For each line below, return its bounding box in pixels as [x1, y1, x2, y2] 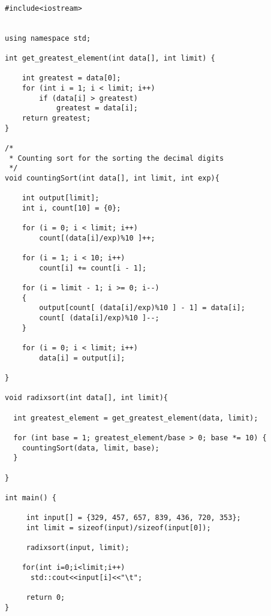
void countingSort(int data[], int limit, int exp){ [5, 173, 219, 182]
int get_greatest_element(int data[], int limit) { [5, 53, 215, 62]
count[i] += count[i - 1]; [39, 263, 147, 272]
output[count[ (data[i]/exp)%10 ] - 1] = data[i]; [39, 304, 245, 312]
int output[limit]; [22, 194, 100, 203]
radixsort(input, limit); [26, 543, 130, 552]
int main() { [5, 493, 56, 502]
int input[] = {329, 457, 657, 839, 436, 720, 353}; [26, 513, 241, 522]
